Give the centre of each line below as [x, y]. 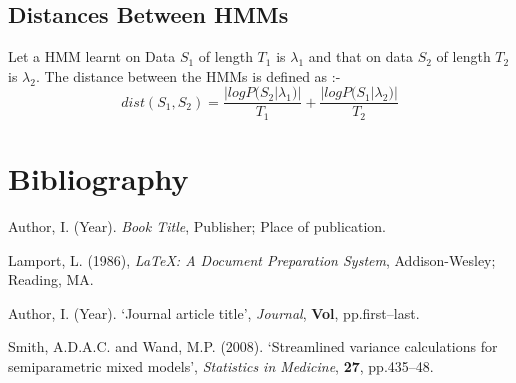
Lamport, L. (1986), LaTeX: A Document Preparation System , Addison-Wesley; [252, 259]
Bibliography [98, 178]
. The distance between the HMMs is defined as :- [188, 75]
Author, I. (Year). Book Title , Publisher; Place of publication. [197, 226]
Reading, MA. [51, 279]
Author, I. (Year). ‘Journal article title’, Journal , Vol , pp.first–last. [214, 312]
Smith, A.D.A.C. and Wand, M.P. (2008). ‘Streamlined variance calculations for [253, 346]
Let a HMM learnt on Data [92, 56]
